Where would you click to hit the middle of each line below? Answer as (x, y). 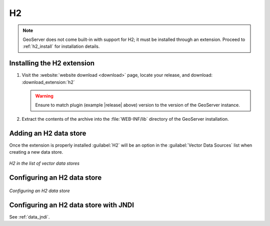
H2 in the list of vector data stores (44, 163)
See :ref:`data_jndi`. (29, 217)
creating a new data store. (36, 152)
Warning (44, 96)
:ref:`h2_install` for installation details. (61, 46)
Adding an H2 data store (48, 133)
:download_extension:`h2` (48, 82)
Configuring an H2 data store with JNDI (72, 205)
